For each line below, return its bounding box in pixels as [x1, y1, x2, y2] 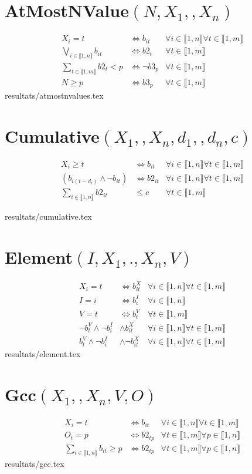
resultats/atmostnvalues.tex [5, 89, 104, 102]
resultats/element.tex [5, 348, 81, 360]
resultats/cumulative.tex [5, 210, 92, 222]
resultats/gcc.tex [5, 458, 64, 470]
